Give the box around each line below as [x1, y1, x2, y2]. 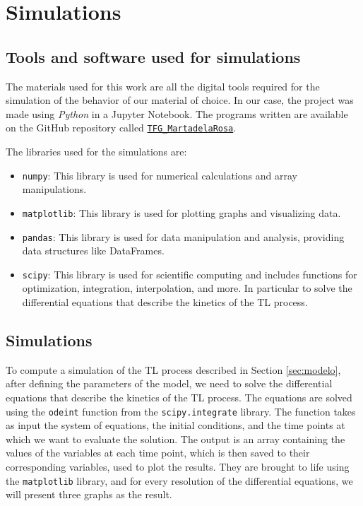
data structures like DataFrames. [22, 243, 165, 258]
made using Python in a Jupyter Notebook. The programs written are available [6, 106, 348, 121]
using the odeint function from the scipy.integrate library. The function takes [6, 404, 356, 418]
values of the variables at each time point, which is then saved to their [6, 445, 310, 460]
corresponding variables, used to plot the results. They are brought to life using [6, 459, 350, 474]
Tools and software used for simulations [6, 45, 301, 67]
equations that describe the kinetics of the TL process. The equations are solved [6, 390, 352, 404]
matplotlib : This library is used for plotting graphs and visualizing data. [22, 205, 341, 220]
